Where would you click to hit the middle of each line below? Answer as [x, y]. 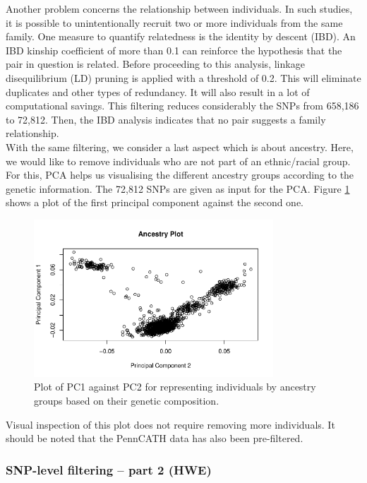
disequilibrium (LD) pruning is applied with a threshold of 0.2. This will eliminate [183, 77]
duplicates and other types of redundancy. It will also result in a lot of [158, 91]
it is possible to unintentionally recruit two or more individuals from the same [174, 22]
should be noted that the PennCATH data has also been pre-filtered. [155, 438]
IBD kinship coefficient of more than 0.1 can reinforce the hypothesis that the [174, 50]
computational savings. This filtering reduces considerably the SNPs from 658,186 [182, 106]
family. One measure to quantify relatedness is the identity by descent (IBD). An [181, 36]
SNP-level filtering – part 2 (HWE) [109, 469]
